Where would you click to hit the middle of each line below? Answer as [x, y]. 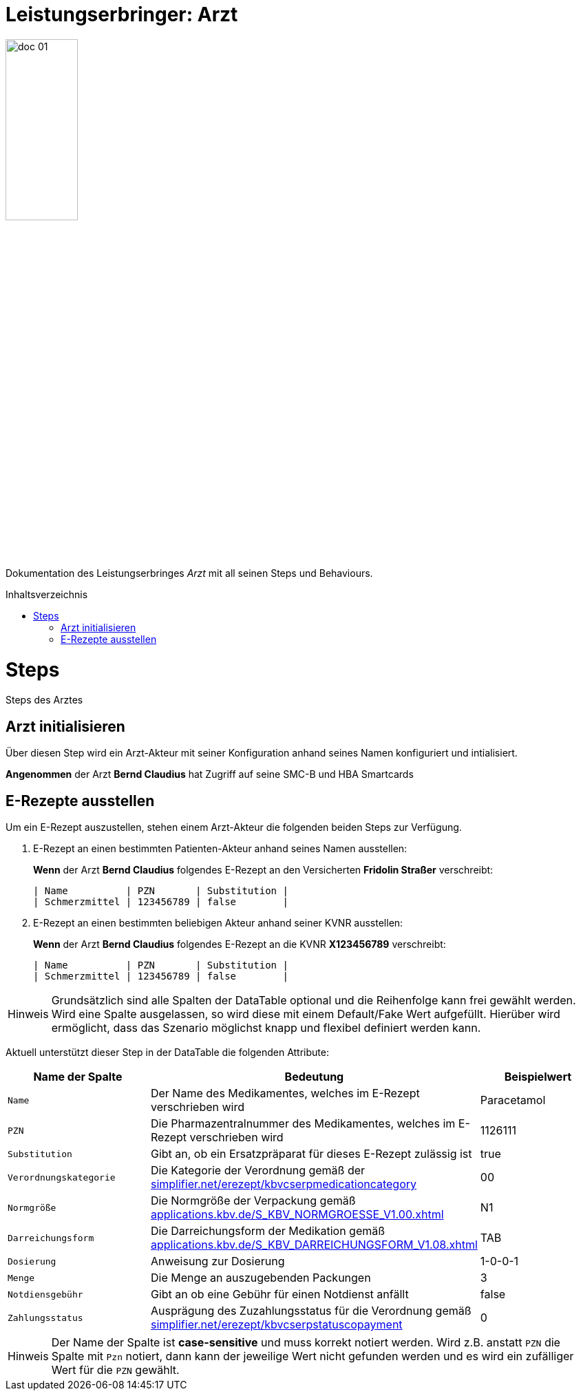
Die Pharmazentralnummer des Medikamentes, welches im [303, 1124]
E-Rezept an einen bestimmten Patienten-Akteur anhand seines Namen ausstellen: [220, 849]
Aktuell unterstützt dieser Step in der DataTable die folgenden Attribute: [167, 1053]
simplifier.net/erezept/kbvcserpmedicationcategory [284, 1184]
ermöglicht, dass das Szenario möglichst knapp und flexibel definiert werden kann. [266, 1028]
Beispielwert [538, 1077]
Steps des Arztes [44, 700]
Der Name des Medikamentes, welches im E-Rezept [285, 1093]
